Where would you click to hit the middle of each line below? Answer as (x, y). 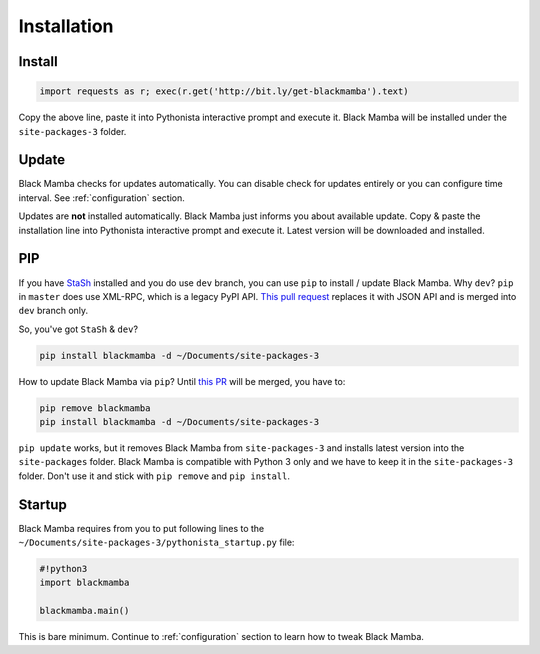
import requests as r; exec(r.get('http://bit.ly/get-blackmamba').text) (224, 91)
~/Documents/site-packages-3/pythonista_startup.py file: (156, 542)
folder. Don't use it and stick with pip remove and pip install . (154, 476)
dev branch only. (53, 311)
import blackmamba (84, 583)
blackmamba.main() (84, 611)
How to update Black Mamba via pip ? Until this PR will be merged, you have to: (182, 381)
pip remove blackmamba (95, 408)
